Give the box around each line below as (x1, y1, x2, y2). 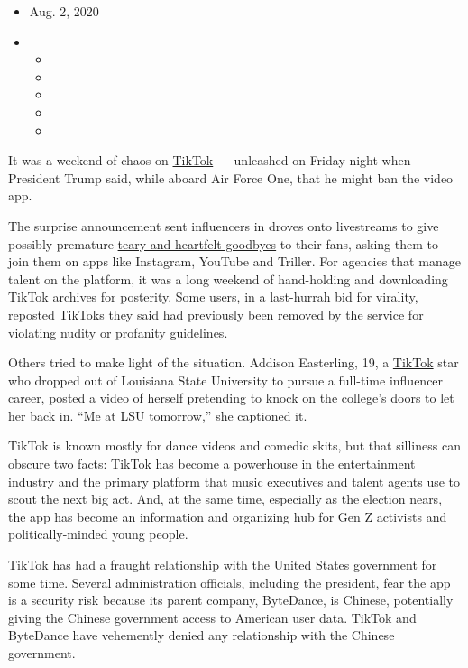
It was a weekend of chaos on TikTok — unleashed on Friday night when (8, 151, 411, 170)
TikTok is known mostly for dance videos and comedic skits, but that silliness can (8, 436, 461, 455)
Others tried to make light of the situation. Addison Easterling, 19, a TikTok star (8, 353, 459, 372)
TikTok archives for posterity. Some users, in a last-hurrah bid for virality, (8, 287, 418, 306)
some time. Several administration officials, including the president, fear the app (8, 572, 451, 591)
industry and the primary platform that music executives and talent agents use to (8, 471, 461, 490)
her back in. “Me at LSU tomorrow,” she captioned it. (8, 405, 307, 424)
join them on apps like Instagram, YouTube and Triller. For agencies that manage (8, 252, 461, 271)
